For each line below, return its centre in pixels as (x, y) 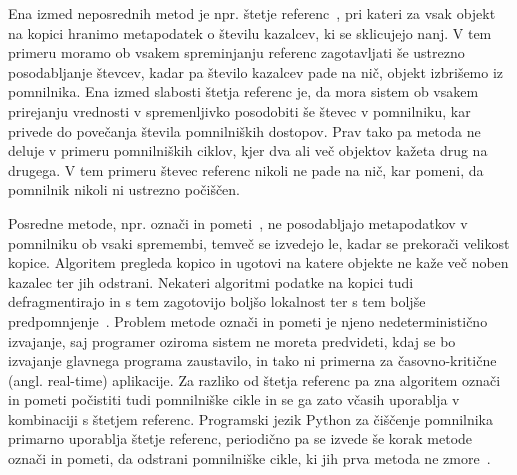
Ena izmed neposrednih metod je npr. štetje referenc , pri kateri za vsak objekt (252, 13)
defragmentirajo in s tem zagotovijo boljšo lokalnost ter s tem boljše (217, 301)
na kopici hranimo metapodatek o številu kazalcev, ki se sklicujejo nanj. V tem (250, 32)
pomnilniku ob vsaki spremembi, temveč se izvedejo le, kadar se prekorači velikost (259, 242)
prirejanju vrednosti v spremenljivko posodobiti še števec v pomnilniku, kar (239, 110)
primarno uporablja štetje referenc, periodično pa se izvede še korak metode (240, 438)
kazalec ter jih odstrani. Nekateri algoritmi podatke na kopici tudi (211, 281)
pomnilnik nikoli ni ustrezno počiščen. (124, 189)
